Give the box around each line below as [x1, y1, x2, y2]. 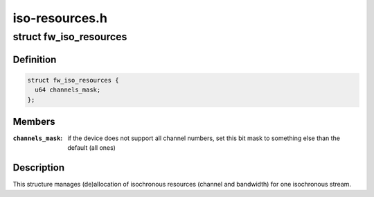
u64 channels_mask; [35, 86, 101, 94]
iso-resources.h [12, 10, 107, 26]
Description [12, 162, 65, 173]
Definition [12, 53, 57, 65]
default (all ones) [67, 144, 116, 152]
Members [12, 116, 55, 128]
